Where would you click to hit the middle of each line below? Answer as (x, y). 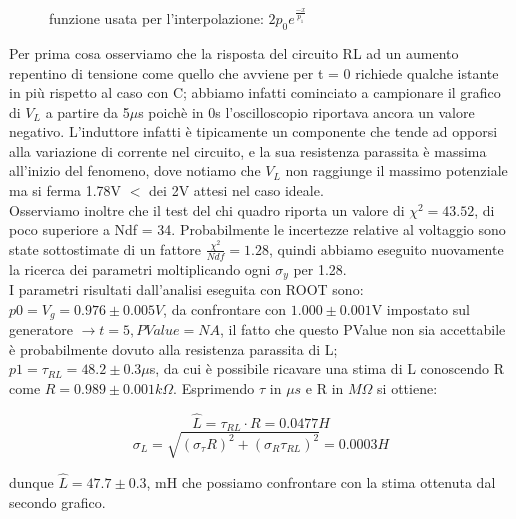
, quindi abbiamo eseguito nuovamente (386, 248)
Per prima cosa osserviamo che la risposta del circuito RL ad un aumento (234, 52)
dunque (31, 482)
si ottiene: (407, 387)
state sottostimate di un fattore (105, 248)
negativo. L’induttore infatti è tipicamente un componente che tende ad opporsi (253, 131)
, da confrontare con (225, 308)
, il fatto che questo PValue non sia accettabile (362, 329)
